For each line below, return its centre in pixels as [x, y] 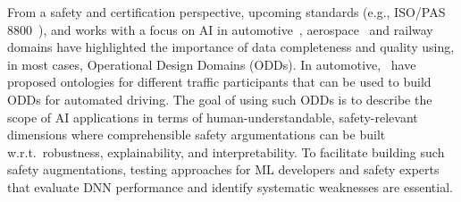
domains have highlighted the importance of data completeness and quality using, [231, 47]
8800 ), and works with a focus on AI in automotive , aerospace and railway [220, 29]
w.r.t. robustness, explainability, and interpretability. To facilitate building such [226, 151]
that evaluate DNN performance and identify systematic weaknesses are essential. [230, 186]
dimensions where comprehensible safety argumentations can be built [197, 135]
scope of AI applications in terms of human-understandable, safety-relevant [213, 117]
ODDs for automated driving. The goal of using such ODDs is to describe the [220, 99]
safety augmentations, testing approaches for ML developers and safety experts [223, 169]
